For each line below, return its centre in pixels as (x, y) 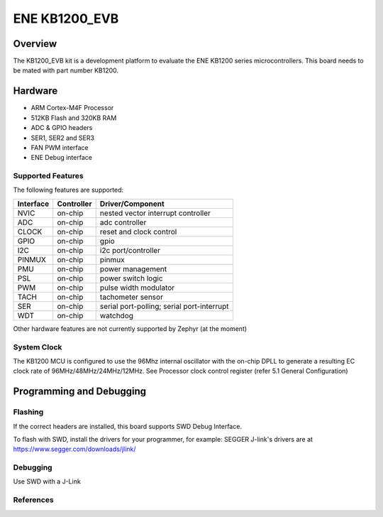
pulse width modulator (137, 288)
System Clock (38, 347)
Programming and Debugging (80, 392)
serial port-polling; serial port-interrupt (165, 306)
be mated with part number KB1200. (66, 70)
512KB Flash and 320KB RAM (74, 118)
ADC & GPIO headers (62, 128)
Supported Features (49, 176)
